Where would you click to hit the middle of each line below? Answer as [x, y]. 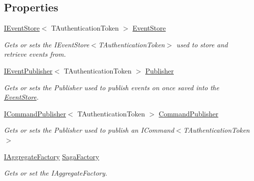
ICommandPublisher [35, 113]
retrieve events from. [35, 54]
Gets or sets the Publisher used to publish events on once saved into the [112, 87]
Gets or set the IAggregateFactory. [56, 173]
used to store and [202, 44]
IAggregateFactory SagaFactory [52, 156]
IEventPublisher [28, 70]
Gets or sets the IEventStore [47, 44]
